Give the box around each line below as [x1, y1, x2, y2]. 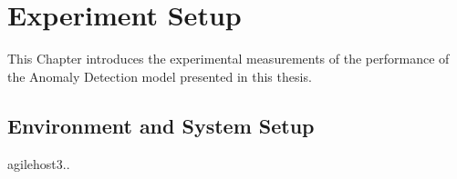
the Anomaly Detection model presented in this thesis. [7, 66, 312, 85]
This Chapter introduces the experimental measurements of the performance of [7, 49, 450, 68]
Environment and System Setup [7, 111, 315, 139]
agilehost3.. [7, 154, 70, 173]
